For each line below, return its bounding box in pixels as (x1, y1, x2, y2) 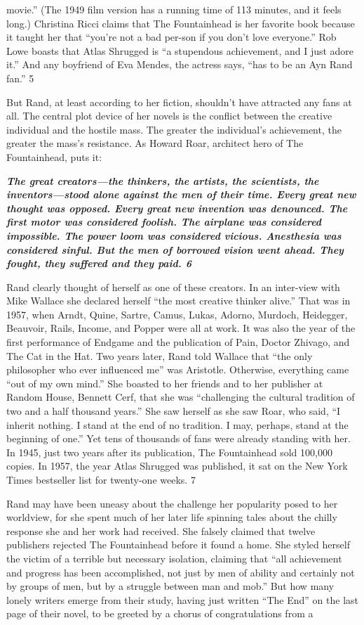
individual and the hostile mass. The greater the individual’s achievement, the (6, 122, 342, 136)
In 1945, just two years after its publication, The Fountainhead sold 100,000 (6, 444, 332, 459)
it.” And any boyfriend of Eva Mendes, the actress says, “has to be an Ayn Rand (6, 57, 353, 72)
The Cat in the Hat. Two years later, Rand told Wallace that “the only (6, 348, 313, 363)
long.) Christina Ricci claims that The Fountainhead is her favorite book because (6, 15, 355, 30)
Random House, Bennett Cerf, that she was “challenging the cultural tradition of (6, 389, 355, 404)
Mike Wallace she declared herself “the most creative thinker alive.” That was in (6, 293, 351, 308)
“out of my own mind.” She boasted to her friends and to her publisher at (6, 375, 323, 390)
